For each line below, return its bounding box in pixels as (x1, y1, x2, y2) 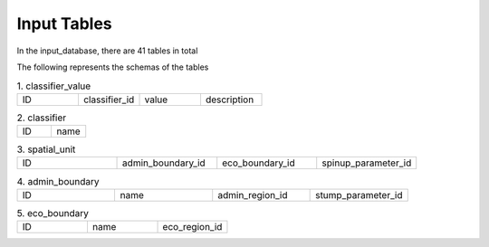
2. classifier (16, 111, 67, 124)
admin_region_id (217, 188, 288, 201)
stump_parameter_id (315, 188, 403, 201)
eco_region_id (162, 221, 223, 233)
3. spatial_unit (16, 143, 76, 156)
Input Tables (16, 14, 112, 33)
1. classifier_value (16, 80, 91, 92)
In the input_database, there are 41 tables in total (16, 45, 198, 56)
